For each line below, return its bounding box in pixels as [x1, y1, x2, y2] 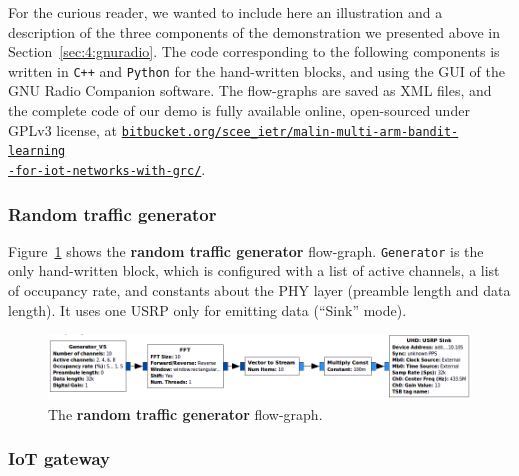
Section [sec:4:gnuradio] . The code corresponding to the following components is [8, 41, 500, 62]
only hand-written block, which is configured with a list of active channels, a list [8, 260, 500, 281]
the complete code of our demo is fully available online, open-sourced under [8, 100, 470, 121]
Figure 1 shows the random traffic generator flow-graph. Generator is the [8, 240, 484, 261]
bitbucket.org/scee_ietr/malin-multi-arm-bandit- [121, 124, 459, 139]
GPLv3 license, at [8, 119, 118, 140]
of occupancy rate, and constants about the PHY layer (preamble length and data [8, 280, 511, 301]
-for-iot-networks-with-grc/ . [8, 158, 206, 179]
